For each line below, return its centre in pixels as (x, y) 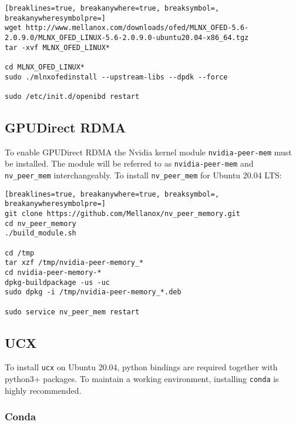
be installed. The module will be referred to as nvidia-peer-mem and (129, 163)
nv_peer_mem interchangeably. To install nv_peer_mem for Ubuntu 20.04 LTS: (143, 175)
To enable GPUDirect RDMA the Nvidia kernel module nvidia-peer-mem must (148, 152)
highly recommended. (43, 390)
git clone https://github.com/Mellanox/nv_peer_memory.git (122, 214)
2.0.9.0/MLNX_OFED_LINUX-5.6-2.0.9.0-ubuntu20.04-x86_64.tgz (127, 37)
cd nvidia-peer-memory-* (53, 272)
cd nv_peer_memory (41, 223)
